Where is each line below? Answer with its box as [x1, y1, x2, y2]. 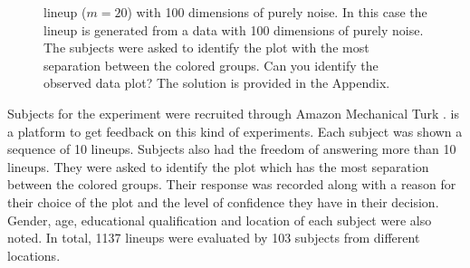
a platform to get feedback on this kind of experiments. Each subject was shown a [7, 121, 463, 140]
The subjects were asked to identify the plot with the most [43, 38, 369, 57]
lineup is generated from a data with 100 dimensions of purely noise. [43, 20, 424, 39]
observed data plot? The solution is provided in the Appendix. [43, 73, 390, 92]
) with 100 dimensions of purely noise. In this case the [127, 3, 427, 21]
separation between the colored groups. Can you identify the [43, 55, 379, 74]
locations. [7, 245, 61, 264]
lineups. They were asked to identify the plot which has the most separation [7, 157, 429, 176]
